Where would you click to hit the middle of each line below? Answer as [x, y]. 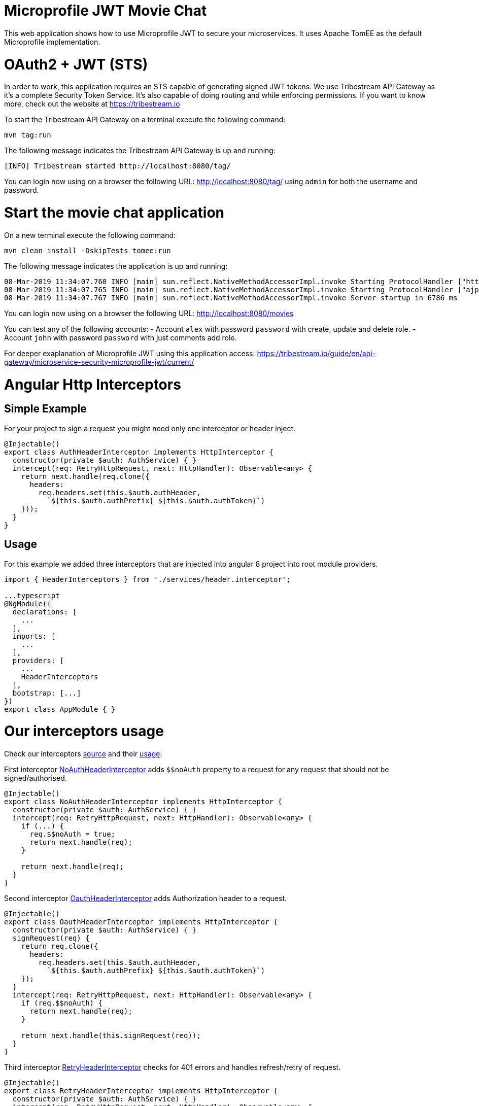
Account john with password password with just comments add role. [121, 337]
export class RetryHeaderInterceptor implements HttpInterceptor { [141, 1091]
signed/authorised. [36, 778]
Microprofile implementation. [52, 42]
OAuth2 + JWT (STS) [76, 64]
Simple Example [45, 409]
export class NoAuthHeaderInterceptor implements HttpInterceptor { [143, 802]
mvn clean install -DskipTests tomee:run [88, 250]
